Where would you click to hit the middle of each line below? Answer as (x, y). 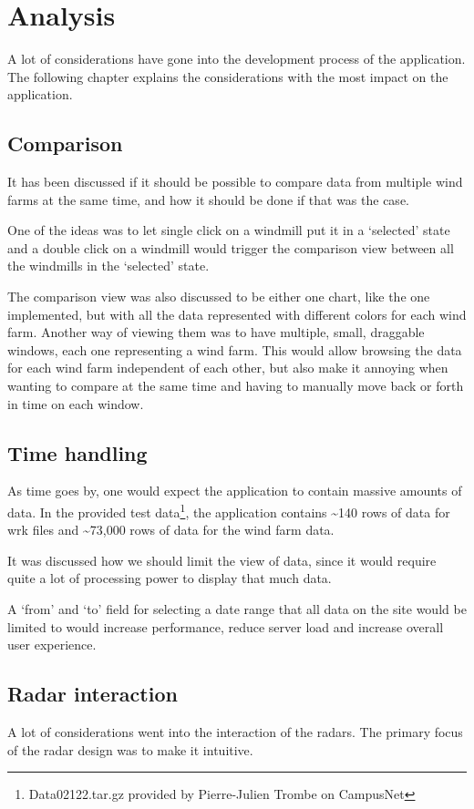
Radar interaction (93, 694)
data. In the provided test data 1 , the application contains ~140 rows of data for (229, 511)
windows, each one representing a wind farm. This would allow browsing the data (235, 349)
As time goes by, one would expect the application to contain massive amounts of (235, 491)
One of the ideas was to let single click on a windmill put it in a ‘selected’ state (229, 230)
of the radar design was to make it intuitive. (130, 749)
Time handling (77, 452)
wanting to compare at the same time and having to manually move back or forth (236, 386)
